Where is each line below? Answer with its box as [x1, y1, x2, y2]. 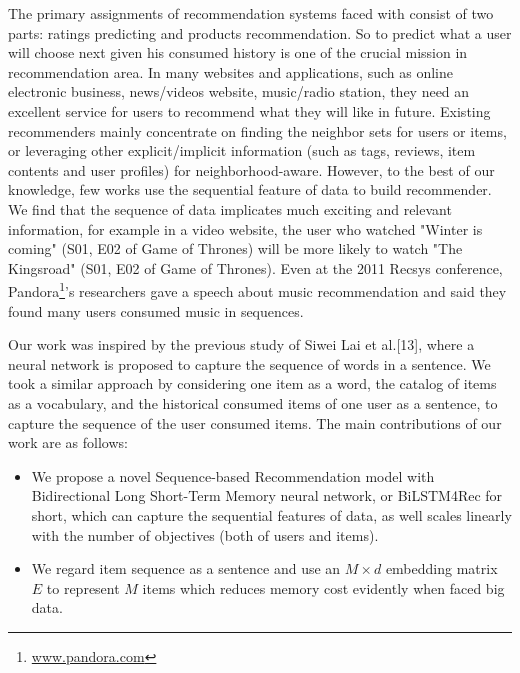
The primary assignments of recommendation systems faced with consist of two [8, 3, 494, 23]
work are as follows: [8, 432, 128, 453]
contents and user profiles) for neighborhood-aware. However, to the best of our [8, 159, 495, 180]
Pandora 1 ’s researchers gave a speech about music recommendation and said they [8, 278, 507, 301]
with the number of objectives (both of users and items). [31, 524, 379, 545]
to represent [46, 577, 120, 598]
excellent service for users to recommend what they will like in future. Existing [8, 100, 491, 121]
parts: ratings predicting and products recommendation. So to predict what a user [8, 22, 512, 43]
